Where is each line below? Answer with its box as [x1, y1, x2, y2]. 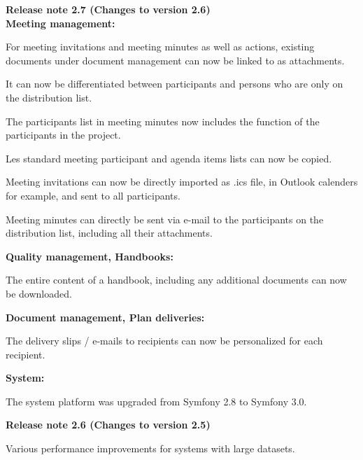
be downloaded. [6, 286, 72, 300]
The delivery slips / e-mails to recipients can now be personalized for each [6, 333, 323, 348]
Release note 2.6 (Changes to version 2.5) [6, 417, 211, 432]
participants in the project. [6, 127, 121, 142]
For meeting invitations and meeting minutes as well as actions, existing [6, 39, 315, 54]
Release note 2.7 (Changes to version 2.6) [6, 2, 211, 16]
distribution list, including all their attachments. [6, 225, 213, 240]
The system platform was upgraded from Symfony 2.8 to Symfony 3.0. [6, 393, 307, 408]
